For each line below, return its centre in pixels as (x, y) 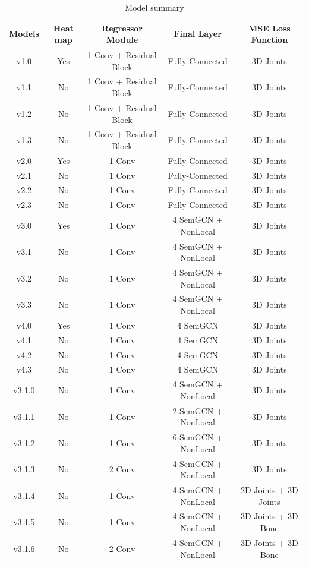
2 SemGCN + (198, 410)
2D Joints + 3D (269, 490)
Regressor (122, 28)
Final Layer (198, 34)
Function (269, 40)
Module (122, 40)
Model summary (154, 7)
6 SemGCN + (198, 437)
